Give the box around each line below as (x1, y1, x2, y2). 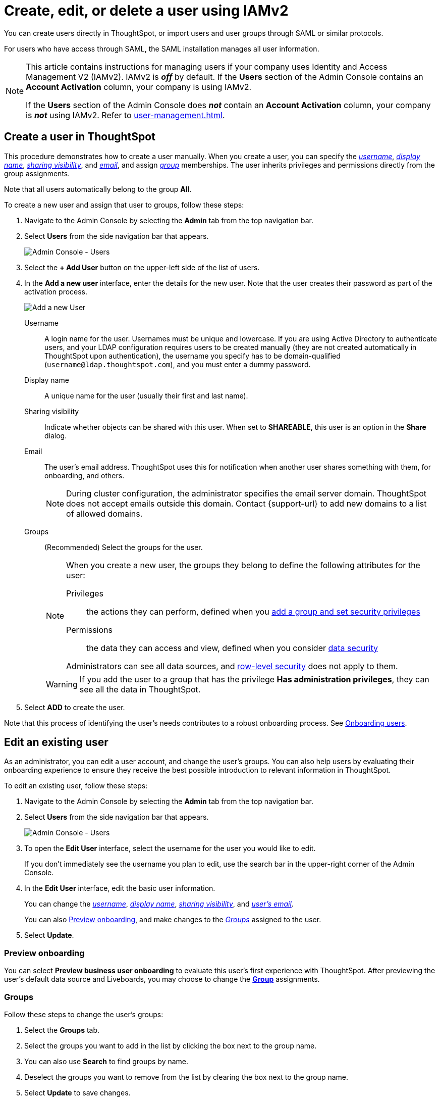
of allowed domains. (66, 508, 143, 519)
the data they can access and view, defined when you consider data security (86, 642, 378, 653)
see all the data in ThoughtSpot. (79, 684, 201, 694)
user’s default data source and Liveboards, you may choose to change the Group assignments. (4, 975, 320, 984)
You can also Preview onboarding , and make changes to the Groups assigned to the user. (24, 915, 321, 924)
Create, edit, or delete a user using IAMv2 (4, 2, 289, 19)
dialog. (44, 431, 67, 440)
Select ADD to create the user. (24, 703, 125, 712)
